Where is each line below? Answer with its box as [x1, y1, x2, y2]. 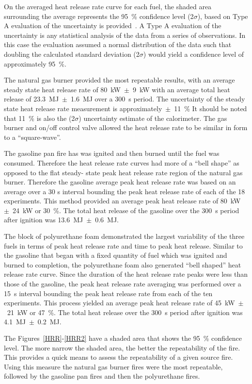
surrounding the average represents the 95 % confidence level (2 [4, 11, 194, 21]
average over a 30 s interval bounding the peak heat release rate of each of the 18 [4, 186, 245, 196]
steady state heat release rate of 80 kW [4, 84, 121, 94]
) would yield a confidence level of [143, 49, 244, 59]
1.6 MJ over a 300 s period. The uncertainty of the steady [70, 94, 245, 104]
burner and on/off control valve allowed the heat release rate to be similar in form [4, 122, 248, 133]
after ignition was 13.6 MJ [4, 215, 83, 225]
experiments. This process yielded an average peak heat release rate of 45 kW [4, 298, 235, 308]
